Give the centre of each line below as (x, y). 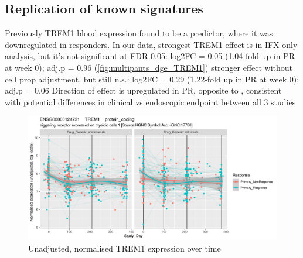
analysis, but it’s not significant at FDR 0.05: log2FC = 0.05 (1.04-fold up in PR (150, 56)
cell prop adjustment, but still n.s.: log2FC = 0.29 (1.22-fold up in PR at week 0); (152, 79)
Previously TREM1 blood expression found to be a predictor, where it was (139, 33)
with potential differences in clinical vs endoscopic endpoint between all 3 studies (150, 102)
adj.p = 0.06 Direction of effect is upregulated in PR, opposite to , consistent (143, 90)
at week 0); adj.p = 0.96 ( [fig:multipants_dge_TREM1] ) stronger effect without (149, 67)
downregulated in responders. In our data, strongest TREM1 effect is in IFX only (151, 44)
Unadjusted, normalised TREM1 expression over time (125, 248)
